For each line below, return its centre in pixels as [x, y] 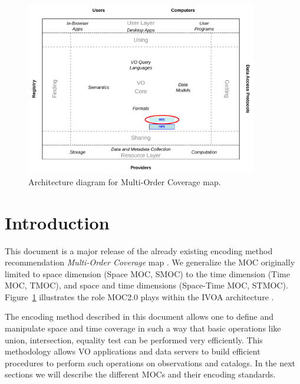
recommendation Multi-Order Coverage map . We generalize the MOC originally [150, 262]
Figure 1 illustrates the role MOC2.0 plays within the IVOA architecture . [139, 296]
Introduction [57, 222]
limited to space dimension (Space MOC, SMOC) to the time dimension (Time [147, 273]
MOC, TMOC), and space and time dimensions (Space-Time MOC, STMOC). [146, 285]
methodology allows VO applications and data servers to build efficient [133, 351]
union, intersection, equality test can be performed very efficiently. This [134, 339]
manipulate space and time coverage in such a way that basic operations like [143, 328]
